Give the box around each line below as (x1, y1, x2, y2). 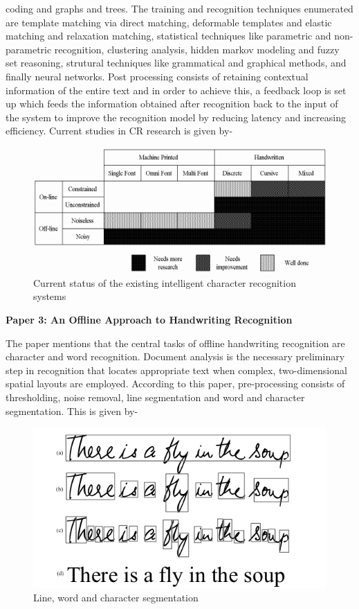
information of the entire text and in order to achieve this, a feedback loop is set (6, 82, 347, 97)
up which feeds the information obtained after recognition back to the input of (6, 96, 338, 111)
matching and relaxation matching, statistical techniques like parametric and (6, 28, 331, 43)
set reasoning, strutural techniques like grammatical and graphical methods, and (6, 55, 347, 70)
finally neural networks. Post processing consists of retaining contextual (6, 69, 309, 83)
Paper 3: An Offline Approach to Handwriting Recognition (6, 312, 293, 327)
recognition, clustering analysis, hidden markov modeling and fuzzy (54, 42, 340, 56)
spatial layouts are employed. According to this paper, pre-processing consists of (6, 376, 345, 391)
